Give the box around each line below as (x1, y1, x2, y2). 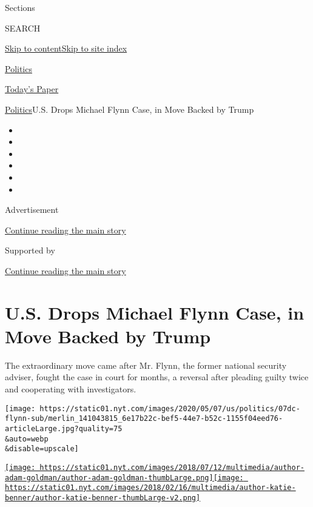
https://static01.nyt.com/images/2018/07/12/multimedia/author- (39, 463, 305, 472)
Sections (5, 1, 35, 13)
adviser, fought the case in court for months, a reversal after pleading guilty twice (5, 371, 309, 383)
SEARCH (5, 21, 41, 34)
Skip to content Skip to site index (5, 42, 127, 55)
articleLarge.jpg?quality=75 (5, 424, 123, 433)
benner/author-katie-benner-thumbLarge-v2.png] (5, 493, 201, 502)
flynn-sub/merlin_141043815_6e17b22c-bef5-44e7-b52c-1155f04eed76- (5, 414, 283, 423)
